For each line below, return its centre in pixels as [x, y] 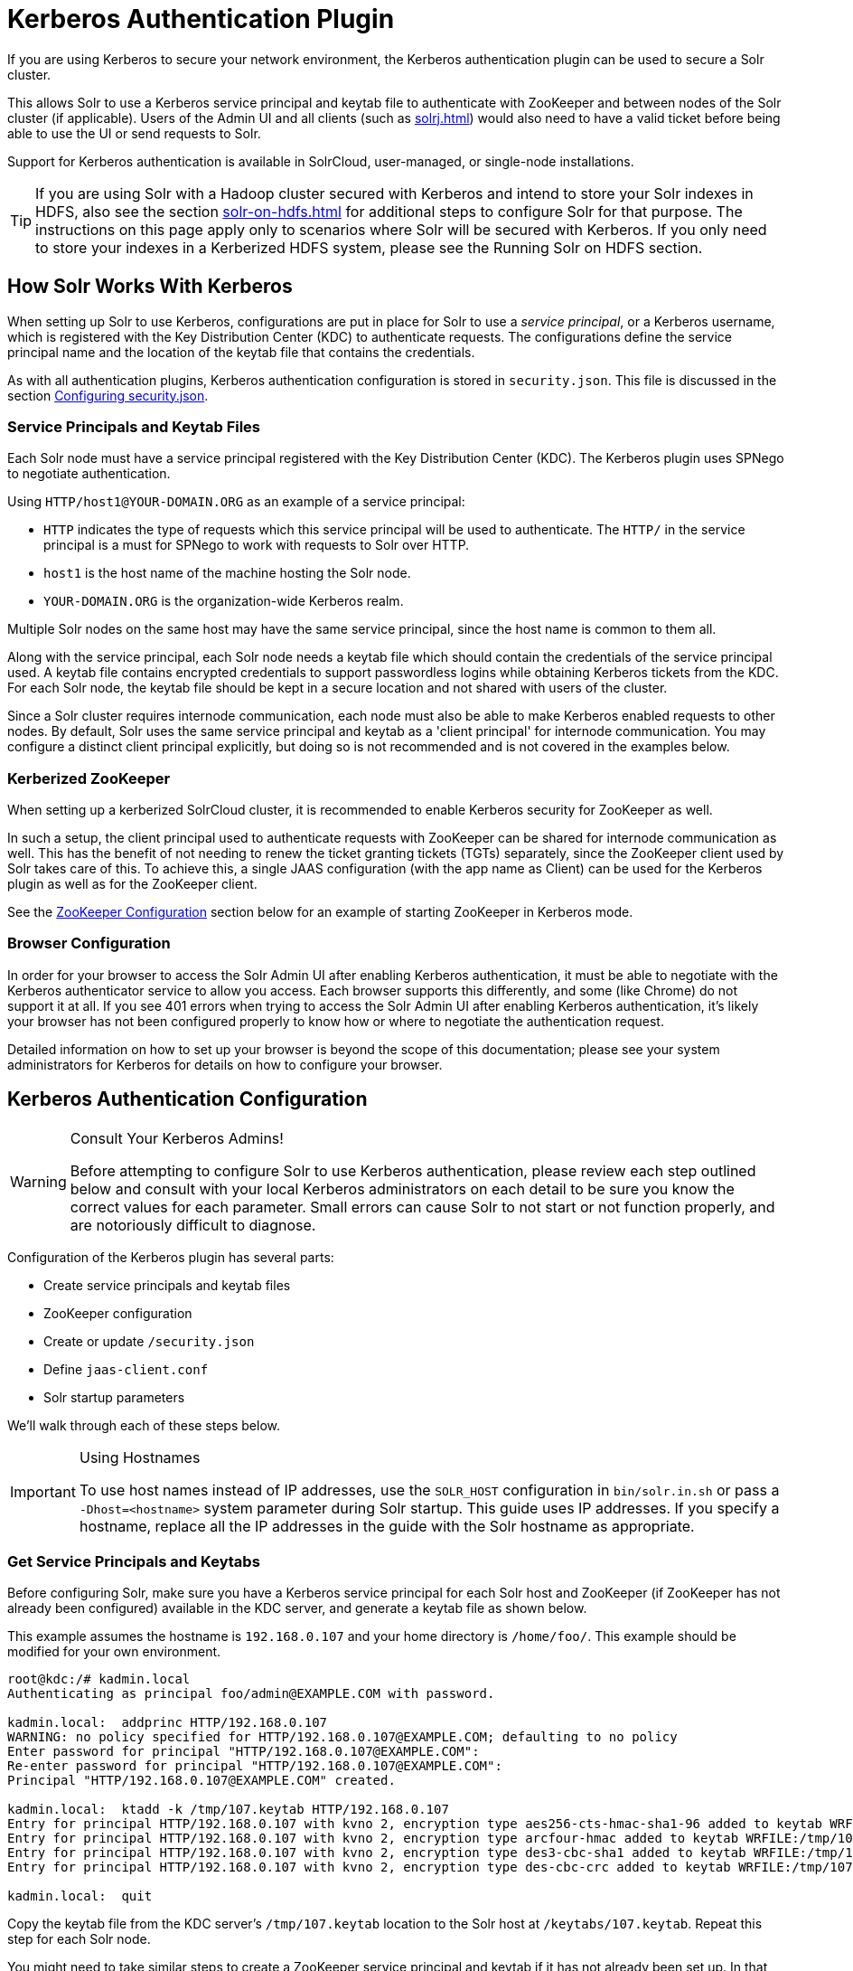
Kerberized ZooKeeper [89, 778]
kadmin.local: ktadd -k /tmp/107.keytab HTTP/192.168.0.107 [228, 1810]
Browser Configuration [89, 943]
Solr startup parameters [114, 1397]
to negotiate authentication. [89, 474]
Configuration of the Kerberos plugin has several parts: [171, 1257]
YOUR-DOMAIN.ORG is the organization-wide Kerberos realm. [224, 601]
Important [43, 1491]
